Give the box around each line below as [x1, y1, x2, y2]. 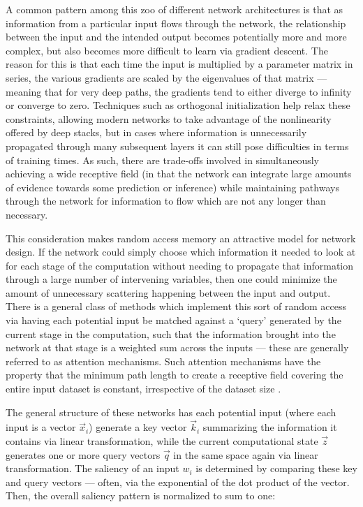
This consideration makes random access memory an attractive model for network [6, 230, 356, 245]
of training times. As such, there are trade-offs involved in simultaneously [6, 152, 319, 167]
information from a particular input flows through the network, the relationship [6, 15, 346, 30]
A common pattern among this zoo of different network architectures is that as [6, 2, 343, 16]
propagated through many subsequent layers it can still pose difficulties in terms [6, 138, 349, 153]
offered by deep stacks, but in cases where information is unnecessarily [6, 125, 307, 140]
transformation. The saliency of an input [6, 461, 179, 476]
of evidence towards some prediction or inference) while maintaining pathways [6, 179, 339, 194]
